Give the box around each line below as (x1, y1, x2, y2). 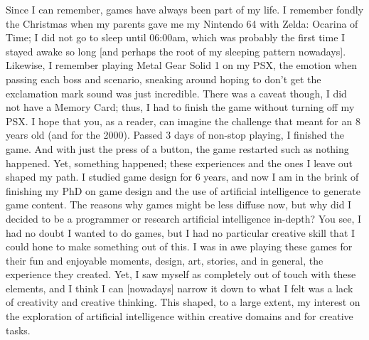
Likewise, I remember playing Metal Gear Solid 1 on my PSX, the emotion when (6, 58, 358, 73)
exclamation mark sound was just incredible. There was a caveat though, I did (6, 85, 347, 100)
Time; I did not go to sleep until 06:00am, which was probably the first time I (6, 30, 346, 45)
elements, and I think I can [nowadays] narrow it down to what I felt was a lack (6, 280, 353, 295)
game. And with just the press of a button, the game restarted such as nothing (6, 141, 349, 156)
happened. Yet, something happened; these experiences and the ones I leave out (6, 155, 353, 170)
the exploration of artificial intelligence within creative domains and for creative (6, 309, 353, 324)
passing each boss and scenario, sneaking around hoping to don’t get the (6, 71, 321, 86)
